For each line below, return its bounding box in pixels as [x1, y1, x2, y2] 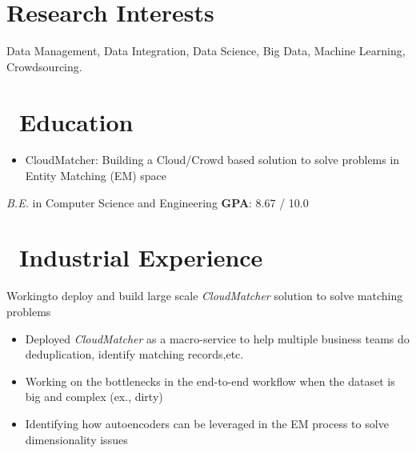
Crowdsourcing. [6, 58, 82, 74]
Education [19, 105, 134, 138]
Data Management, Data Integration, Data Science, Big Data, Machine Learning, [6, 42, 406, 59]
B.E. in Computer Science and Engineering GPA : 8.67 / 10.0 [6, 194, 309, 210]
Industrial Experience [19, 241, 263, 274]
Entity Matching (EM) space [25, 167, 167, 184]
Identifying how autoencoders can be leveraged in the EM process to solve [25, 415, 389, 431]
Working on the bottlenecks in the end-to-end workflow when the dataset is [25, 372, 395, 389]
